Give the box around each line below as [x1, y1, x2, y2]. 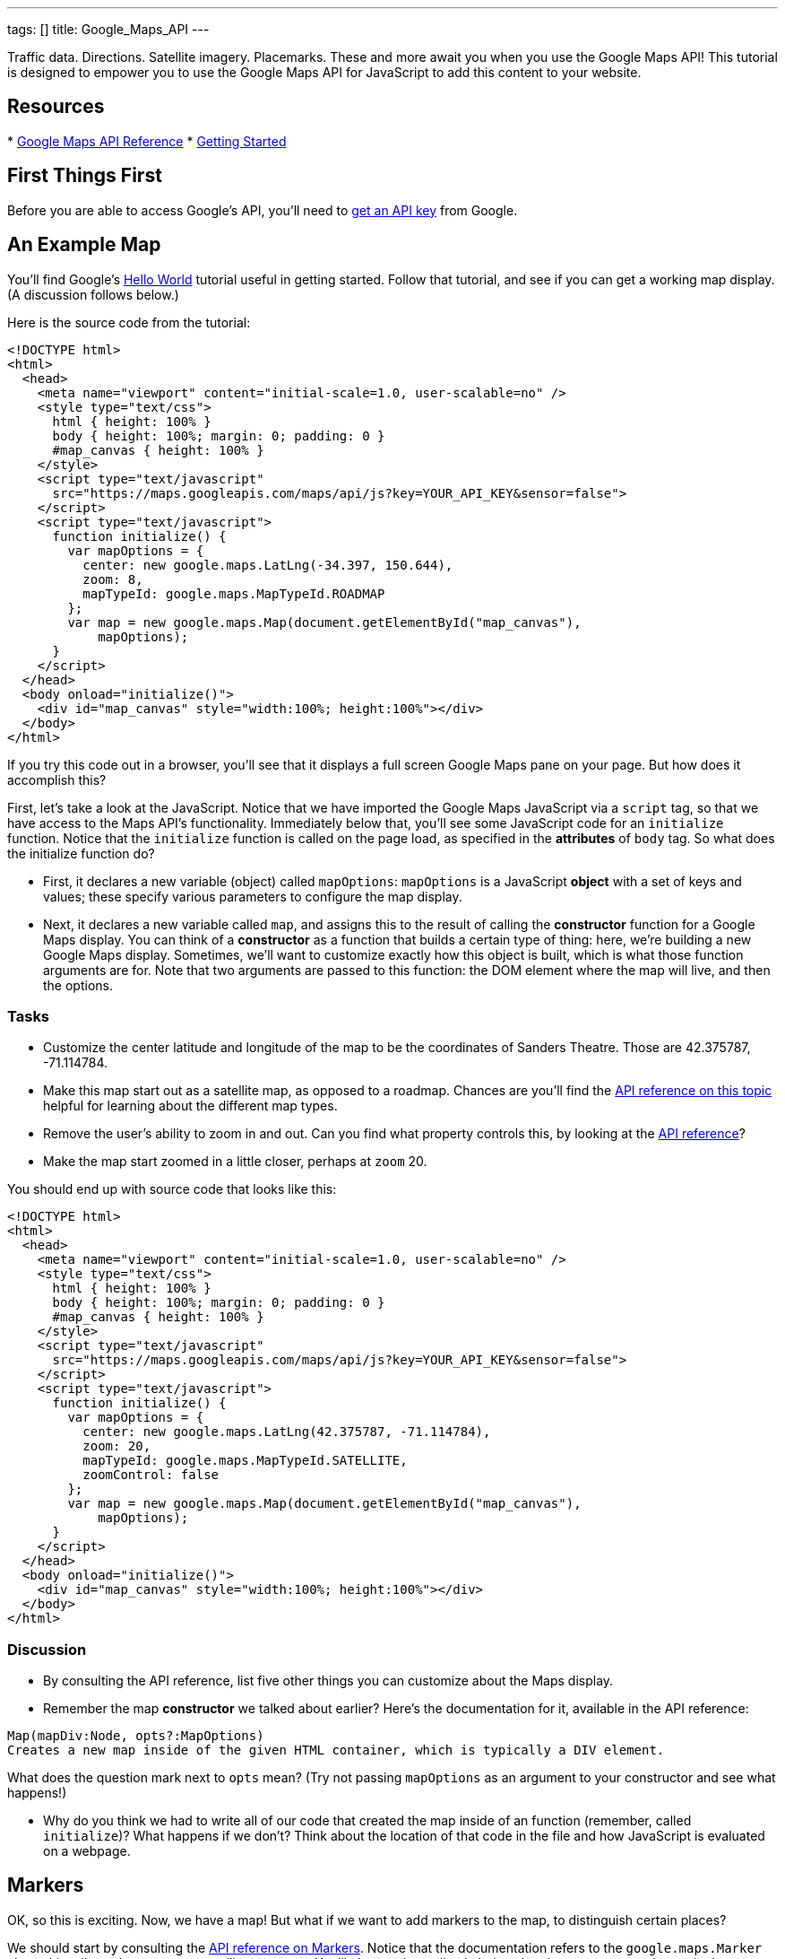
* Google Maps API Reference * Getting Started [7, 133, 287, 149]
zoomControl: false [82, 1467, 220, 1483]
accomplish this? [7, 771, 107, 788]
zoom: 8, [82, 571, 143, 587]
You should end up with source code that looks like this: [7, 1181, 337, 1197]
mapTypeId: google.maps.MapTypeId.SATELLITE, [82, 1453, 408, 1468]
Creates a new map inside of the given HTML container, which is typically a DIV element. [7, 1743, 665, 1758]
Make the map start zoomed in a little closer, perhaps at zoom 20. [43, 1154, 427, 1170]
